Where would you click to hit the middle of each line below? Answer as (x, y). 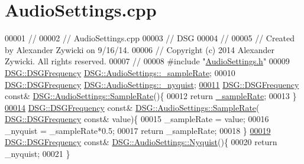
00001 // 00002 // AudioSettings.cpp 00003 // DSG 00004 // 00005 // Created (150, 38)
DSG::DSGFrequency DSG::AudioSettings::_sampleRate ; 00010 (120, 72)
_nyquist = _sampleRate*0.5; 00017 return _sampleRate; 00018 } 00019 (138, 130)
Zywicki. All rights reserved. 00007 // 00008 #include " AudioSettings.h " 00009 (147, 61)
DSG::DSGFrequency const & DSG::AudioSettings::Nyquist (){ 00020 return (141, 142)
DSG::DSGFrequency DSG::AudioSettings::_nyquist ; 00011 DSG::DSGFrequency (152, 84)
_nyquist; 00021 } (38, 154)
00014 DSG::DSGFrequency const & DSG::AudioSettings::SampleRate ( (132, 107)
